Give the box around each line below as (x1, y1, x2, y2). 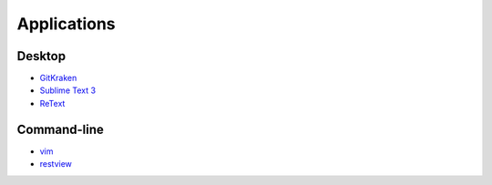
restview (39, 159, 73, 170)
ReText (39, 98, 66, 108)
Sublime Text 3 (39, 85, 96, 96)
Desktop (16, 48, 67, 64)
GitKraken (39, 73, 77, 84)
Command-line (16, 121, 105, 137)
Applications (16, 14, 116, 34)
